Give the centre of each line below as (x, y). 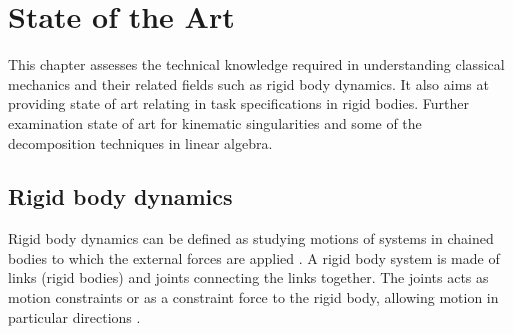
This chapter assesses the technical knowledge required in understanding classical (256, 64)
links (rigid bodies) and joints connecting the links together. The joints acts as (248, 277)
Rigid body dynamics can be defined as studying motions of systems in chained (251, 238)
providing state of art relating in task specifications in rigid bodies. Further (238, 103)
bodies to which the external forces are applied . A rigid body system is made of (254, 257)
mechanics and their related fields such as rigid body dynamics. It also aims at (248, 83)
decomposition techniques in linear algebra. (140, 142)
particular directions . (74, 316)
